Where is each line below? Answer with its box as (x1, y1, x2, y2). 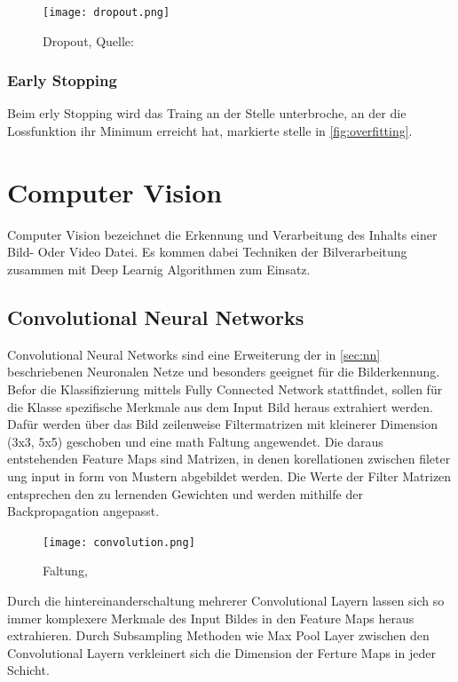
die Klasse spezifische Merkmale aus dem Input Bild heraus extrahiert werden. (7, 397, 433, 416)
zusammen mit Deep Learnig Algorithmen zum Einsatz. (7, 259, 311, 278)
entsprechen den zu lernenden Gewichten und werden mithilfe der (7, 484, 363, 503)
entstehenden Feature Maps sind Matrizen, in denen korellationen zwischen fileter (7, 449, 451, 468)
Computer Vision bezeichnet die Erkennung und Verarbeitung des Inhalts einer (7, 225, 438, 243)
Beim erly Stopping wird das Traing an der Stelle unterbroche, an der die (7, 104, 407, 123)
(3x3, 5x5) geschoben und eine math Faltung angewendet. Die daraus (7, 432, 383, 450)
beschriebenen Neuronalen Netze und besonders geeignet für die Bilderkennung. (7, 362, 440, 381)
